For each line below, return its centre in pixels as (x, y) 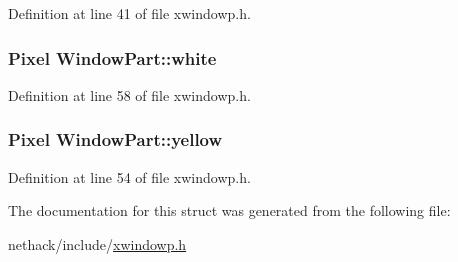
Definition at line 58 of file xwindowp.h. (129, 94)
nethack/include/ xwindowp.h (97, 243)
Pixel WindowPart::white (112, 57)
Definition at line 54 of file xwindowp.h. (129, 176)
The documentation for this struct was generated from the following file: (229, 210)
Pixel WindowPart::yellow (115, 139)
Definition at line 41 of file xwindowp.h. (129, 13)
